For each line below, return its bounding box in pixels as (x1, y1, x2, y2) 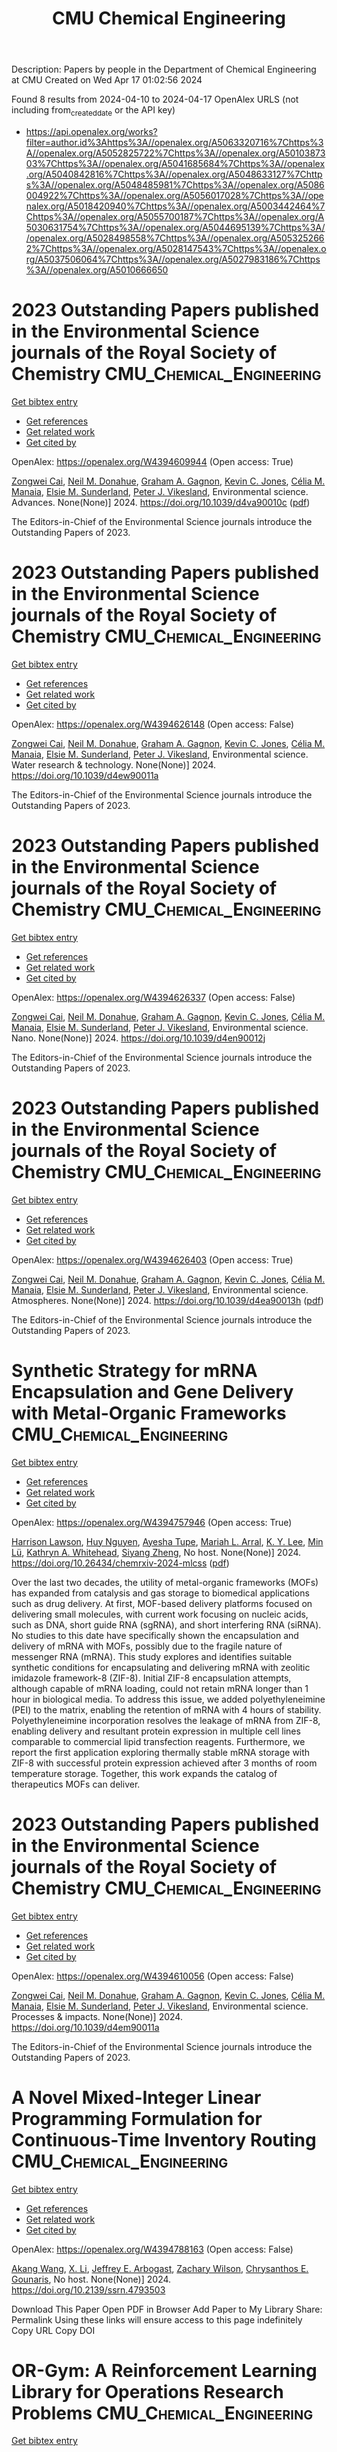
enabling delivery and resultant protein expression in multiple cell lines (11, 1725, 301, 1737)
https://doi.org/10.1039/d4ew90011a (11, 769, 159, 781)
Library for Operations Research (11, 2380, 284, 2403)
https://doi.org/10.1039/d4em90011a (11, 2021, 160, 2033)
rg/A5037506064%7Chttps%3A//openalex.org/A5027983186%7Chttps (25, 253, 321, 265)
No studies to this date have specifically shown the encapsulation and (11, 1629, 299, 1641)
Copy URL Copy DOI (11, 2324, 96, 2336)
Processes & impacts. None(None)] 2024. (11, 2010, 183, 2022)
